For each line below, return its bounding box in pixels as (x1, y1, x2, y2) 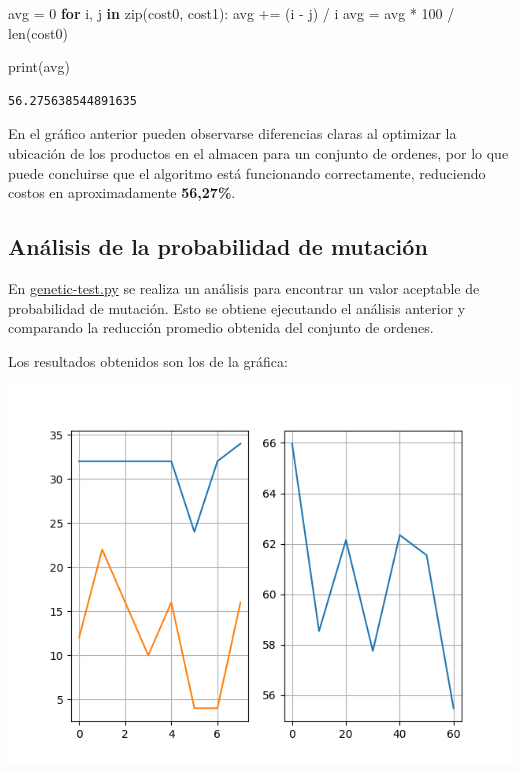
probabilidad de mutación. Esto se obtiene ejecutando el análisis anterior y (8, 297, 466, 318)
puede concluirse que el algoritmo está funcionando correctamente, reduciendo (8, 162, 486, 183)
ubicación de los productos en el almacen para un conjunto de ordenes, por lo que (8, 142, 509, 163)
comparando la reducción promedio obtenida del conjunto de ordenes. (8, 317, 434, 338)
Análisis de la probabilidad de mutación (8, 231, 428, 262)
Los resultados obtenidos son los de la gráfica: (8, 350, 288, 371)
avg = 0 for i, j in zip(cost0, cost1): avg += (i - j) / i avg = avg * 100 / (8, 3, 455, 23)
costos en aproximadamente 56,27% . (8, 182, 236, 203)
